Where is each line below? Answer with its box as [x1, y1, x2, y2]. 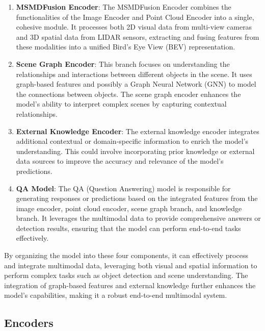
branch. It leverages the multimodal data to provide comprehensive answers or [16, 213, 261, 223]
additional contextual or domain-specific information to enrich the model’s [16, 136, 249, 146]
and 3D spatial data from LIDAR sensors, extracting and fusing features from [16, 31, 259, 42]
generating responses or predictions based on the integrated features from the [16, 193, 258, 203]
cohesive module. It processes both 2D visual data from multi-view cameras [16, 21, 252, 32]
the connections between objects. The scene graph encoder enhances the [16, 88, 241, 99]
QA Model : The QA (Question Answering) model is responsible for [16, 183, 231, 193]
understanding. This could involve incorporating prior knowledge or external [16, 145, 255, 156]
